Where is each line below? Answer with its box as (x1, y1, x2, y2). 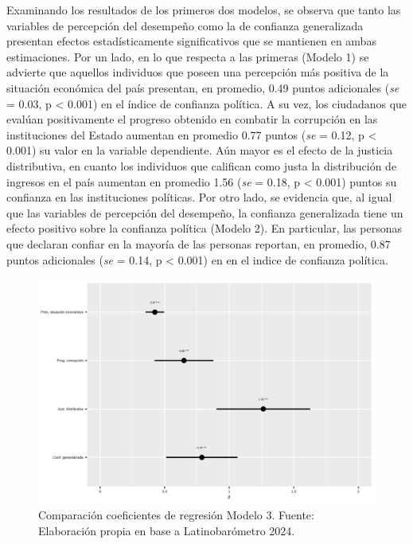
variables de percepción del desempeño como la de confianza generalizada (6, 17, 364, 33)
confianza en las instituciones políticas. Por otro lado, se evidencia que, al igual (6, 189, 392, 205)
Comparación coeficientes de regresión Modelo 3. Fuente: (38, 507, 314, 523)
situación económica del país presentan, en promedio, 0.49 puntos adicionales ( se (6, 79, 399, 96)
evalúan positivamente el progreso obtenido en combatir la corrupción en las (6, 111, 378, 127)
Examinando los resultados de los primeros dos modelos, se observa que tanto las (6, 2, 401, 18)
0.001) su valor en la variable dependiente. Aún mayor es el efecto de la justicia (6, 142, 393, 159)
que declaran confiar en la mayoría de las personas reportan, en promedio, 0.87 (6, 235, 391, 252)
